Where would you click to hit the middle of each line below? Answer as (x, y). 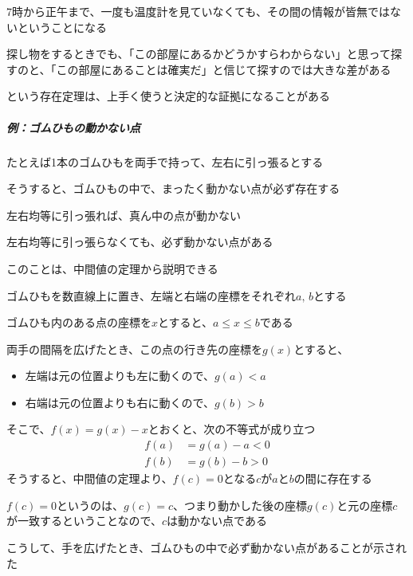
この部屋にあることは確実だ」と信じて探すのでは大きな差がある (224, 69)
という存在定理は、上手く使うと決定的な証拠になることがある (168, 96)
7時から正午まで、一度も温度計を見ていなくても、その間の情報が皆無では (198, 11)
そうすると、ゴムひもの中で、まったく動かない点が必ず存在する (173, 188)
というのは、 (90, 505)
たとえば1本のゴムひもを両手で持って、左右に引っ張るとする (165, 161)
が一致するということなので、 (85, 521)
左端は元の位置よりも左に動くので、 (120, 376)
